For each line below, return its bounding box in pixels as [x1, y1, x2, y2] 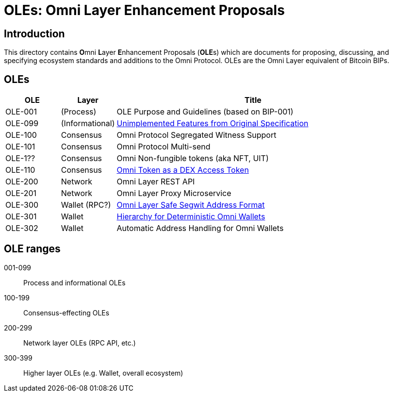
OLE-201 [5, 188, 37, 198]
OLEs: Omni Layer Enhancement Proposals [4, 2, 285, 18]
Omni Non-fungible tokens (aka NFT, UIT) [116, 153, 269, 164]
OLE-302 [5, 223, 38, 233]
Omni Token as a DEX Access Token [116, 165, 249, 175]
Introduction [4, 27, 65, 40]
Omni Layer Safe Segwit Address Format [116, 200, 265, 210]
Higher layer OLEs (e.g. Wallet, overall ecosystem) [23, 368, 183, 377]
